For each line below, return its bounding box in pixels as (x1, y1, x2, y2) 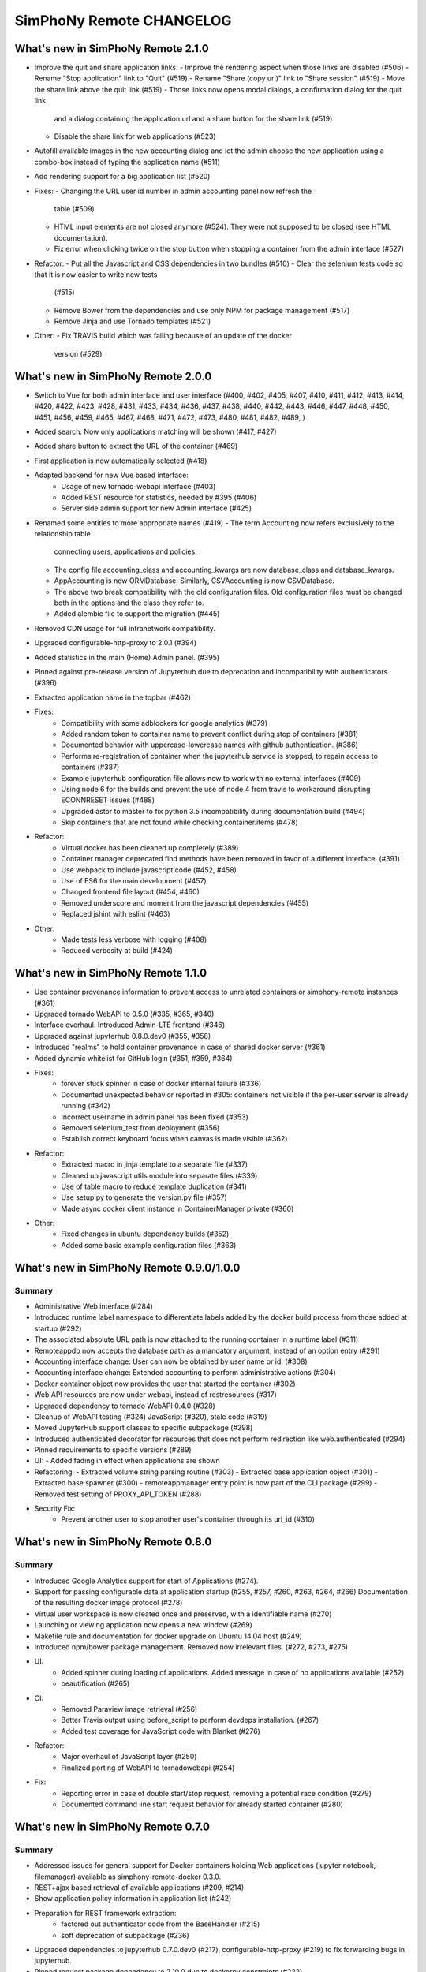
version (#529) (54, 349, 103, 358)
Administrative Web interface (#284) (34, 1302, 154, 1311)
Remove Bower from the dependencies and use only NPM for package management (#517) (54, 305, 350, 315)
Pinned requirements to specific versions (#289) (34, 1445, 192, 1455)
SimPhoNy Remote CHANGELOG (14, 12, 232, 29)
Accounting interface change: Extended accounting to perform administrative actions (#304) (34, 1368, 336, 1377)
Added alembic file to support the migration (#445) (54, 609, 220, 618)
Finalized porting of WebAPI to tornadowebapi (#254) (61, 1763, 235, 1772)
